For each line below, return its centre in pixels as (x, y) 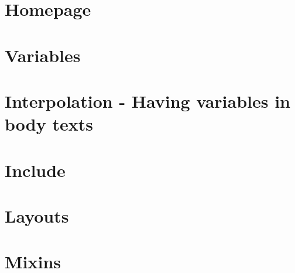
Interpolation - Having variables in (147, 100)
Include (35, 170)
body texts (49, 124)
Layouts (37, 215)
